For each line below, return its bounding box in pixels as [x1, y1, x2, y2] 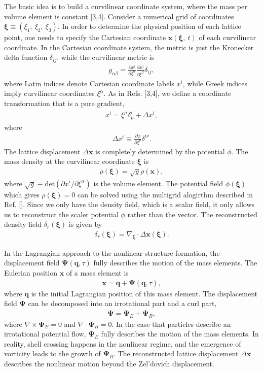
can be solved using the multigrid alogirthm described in [78, 189, 253, 199]
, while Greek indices [182, 78, 247, 88]
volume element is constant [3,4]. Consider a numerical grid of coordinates [4, 11, 234, 21]
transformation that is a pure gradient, [4, 97, 125, 108]
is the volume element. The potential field [93, 178, 223, 188]
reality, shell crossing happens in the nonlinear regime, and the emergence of [4, 338, 241, 349]
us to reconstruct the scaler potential [4, 209, 119, 219]
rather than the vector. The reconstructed [127, 209, 257, 219]
